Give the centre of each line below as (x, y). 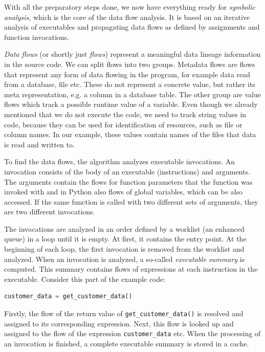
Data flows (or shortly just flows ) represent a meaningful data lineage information (132, 54)
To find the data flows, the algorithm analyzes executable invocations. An (119, 161)
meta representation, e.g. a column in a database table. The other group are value (132, 94)
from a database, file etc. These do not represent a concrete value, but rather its (130, 84)
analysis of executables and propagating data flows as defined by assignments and (132, 27)
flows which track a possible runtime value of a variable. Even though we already (131, 104)
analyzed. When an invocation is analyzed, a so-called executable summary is (125, 259)
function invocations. (37, 37)
